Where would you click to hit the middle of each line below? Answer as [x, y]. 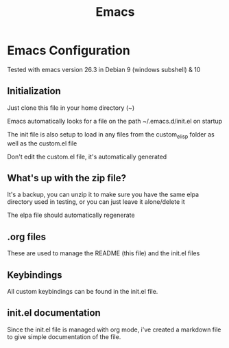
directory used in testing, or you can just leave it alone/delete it [96, 202]
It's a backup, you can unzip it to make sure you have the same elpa [103, 195]
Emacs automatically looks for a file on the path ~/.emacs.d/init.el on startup [115, 121]
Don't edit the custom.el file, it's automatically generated [87, 156]
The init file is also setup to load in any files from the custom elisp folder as [111, 135]
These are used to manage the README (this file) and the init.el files [104, 253]
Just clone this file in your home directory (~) [71, 108]
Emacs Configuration [69, 50]
